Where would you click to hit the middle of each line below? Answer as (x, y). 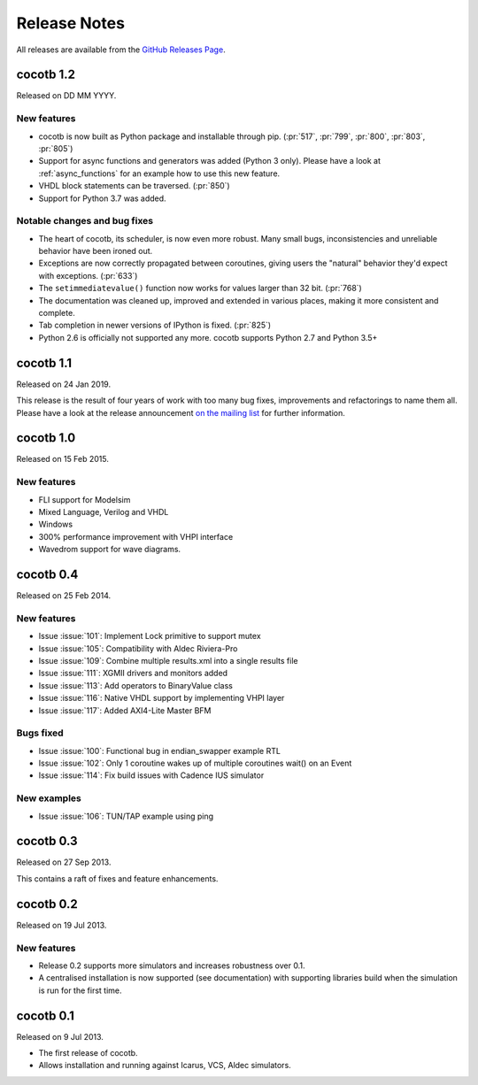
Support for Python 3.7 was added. (103, 198)
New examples (49, 798)
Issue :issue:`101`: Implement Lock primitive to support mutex (150, 636)
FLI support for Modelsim (85, 499)
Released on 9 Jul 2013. (60, 1036)
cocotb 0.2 (47, 904)
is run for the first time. (80, 990)
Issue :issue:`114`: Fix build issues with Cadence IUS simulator (151, 775)
